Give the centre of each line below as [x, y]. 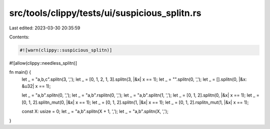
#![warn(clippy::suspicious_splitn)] [66, 50]
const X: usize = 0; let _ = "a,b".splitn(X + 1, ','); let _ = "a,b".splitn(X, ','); [95, 112]
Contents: [19, 37]
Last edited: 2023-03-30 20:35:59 [45, 28]
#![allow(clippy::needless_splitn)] [43, 63]
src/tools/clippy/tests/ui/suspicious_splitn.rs [105, 13]
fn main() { [20, 72]
